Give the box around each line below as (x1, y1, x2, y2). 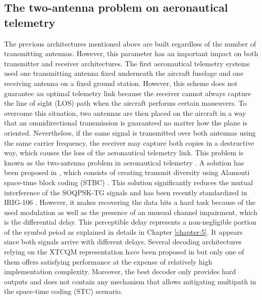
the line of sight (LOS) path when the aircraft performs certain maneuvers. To (4, 98, 247, 108)
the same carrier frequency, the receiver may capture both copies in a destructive (4, 137, 254, 148)
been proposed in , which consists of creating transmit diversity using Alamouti (4, 167, 250, 178)
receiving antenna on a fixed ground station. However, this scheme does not (4, 77, 238, 88)
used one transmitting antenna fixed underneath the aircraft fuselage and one (4, 68, 244, 78)
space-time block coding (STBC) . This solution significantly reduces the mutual (4, 177, 253, 187)
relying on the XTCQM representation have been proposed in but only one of (4, 246, 244, 257)
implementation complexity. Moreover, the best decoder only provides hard (4, 266, 236, 277)
